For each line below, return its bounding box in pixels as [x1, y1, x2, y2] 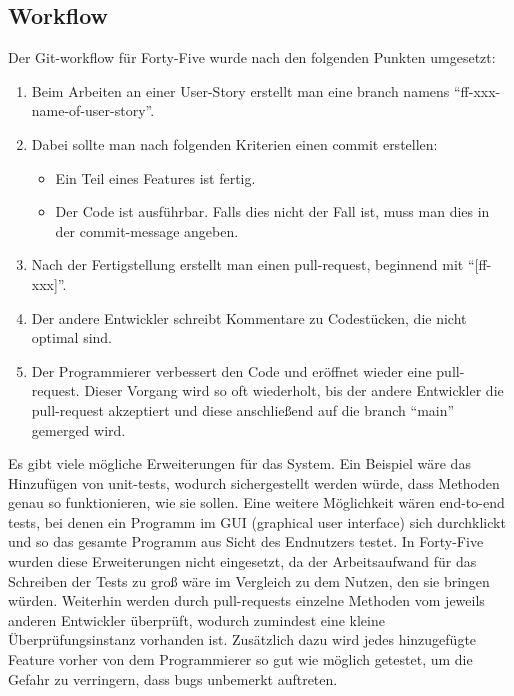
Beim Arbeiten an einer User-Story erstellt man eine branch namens [31, 80, 450, 101]
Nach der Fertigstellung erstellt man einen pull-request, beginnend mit [31, 254, 464, 275]
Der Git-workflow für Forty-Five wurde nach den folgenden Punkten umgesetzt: [8, 47, 496, 68]
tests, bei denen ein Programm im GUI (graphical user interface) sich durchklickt [8, 511, 506, 532]
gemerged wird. [31, 419, 126, 440]
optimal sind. [31, 327, 113, 348]
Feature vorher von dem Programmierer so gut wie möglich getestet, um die [8, 649, 473, 670]
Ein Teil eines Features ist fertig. [55, 167, 256, 188]
